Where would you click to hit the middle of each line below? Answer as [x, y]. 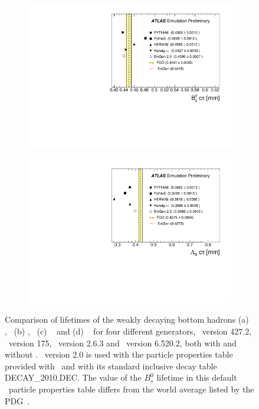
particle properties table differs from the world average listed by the [131, 389]
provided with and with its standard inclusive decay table [111, 366]
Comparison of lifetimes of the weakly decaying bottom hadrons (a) [127, 319]
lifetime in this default [197, 377]
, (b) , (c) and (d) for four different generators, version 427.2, [128, 331]
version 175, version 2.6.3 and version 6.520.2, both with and [122, 343]
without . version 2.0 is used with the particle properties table [119, 354]
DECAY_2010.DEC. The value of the [73, 377]
